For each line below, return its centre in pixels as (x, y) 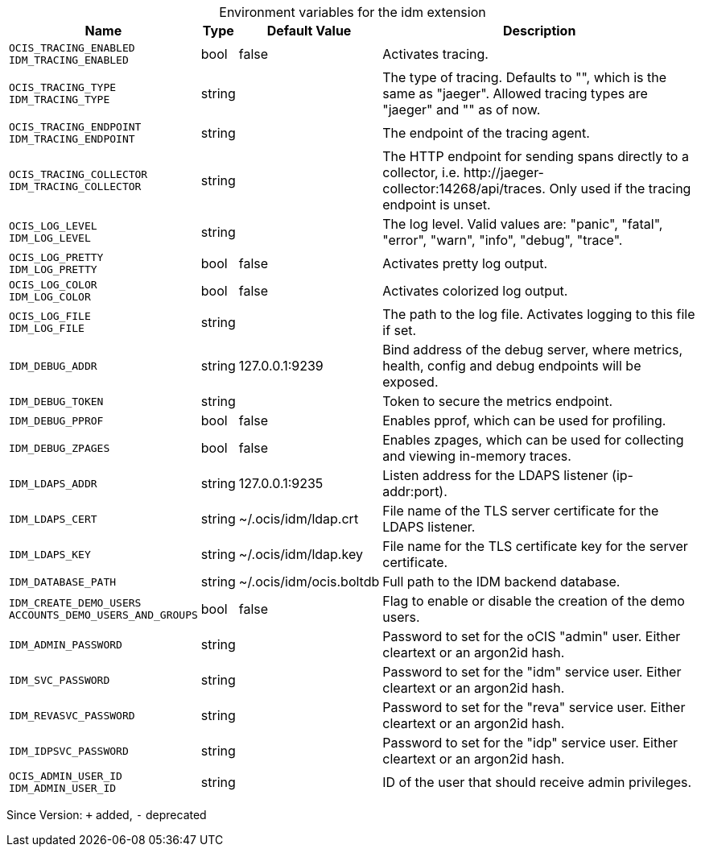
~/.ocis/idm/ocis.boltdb (309, 582)
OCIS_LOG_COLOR (53, 285)
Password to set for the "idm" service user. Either (532, 672)
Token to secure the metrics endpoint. (498, 401)
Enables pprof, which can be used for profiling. (524, 420)
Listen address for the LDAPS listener (495, 475)
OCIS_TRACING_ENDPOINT (75, 127)
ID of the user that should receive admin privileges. (537, 782)
